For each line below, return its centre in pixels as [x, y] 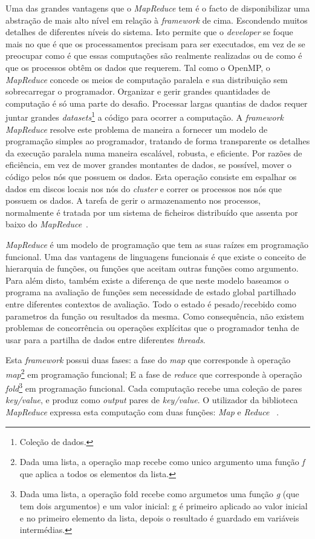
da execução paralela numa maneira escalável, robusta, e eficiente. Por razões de [154, 152]
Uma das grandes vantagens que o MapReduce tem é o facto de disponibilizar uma [158, 8]
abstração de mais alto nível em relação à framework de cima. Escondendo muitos [157, 20]
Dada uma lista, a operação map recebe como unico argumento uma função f [162, 462]
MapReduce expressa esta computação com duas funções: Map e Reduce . [142, 411]
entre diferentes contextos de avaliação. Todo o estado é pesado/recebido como [151, 303]
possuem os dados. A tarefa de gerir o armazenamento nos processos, [133, 200]
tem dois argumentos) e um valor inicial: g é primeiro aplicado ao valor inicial [164, 505]
